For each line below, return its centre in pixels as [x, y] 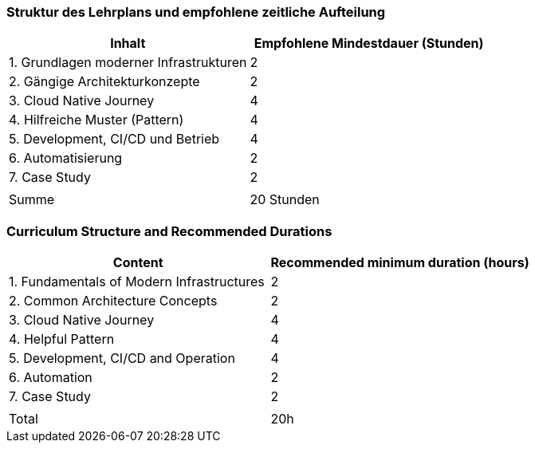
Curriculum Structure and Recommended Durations [169, 231]
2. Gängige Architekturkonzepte [104, 82]
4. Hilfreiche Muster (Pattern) [96, 120]
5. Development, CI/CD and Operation [122, 358]
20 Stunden [285, 200]
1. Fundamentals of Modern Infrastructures [137, 282]
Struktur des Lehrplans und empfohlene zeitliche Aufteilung [196, 12]
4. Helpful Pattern [62, 339]
